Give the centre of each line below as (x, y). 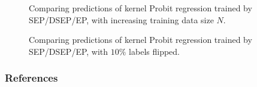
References (31, 78)
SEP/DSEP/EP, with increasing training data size (121, 19)
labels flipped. (154, 51)
